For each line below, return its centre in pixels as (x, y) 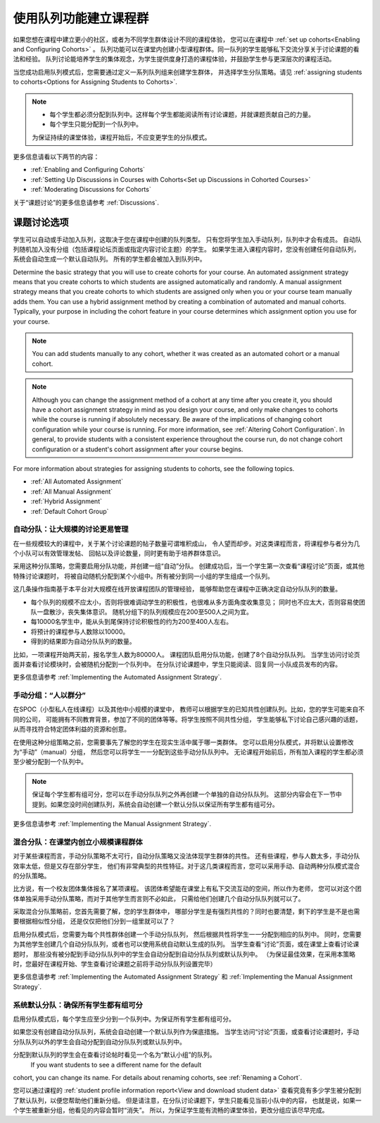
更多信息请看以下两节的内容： (56, 157)
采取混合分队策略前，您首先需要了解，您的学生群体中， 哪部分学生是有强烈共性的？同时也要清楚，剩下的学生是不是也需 (186, 912)
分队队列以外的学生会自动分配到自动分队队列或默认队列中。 (99, 1042)
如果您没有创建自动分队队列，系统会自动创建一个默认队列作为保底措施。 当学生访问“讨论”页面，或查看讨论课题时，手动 (186, 1032)
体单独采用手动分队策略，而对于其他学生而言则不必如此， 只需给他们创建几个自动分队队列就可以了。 (159, 898)
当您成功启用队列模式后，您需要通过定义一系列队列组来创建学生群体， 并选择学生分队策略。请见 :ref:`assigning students (188, 72)
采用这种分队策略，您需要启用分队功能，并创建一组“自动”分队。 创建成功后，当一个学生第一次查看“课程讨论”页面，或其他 (189, 566)
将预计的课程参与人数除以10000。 (80, 632)
